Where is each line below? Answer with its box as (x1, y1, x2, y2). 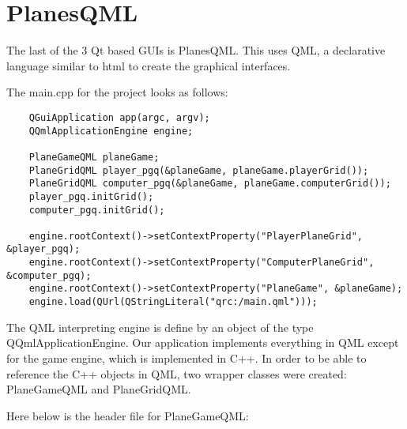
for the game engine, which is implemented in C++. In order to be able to (6, 349, 367, 366)
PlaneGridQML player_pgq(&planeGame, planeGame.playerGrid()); (28, 164, 369, 176)
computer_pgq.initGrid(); (28, 204, 165, 216)
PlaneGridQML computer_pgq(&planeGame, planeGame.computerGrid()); (28, 178, 391, 190)
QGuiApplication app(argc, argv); (28, 111, 210, 123)
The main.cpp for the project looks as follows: (6, 84, 228, 100)
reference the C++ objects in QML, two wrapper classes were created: (6, 365, 347, 382)
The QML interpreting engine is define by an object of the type (6, 318, 314, 335)
